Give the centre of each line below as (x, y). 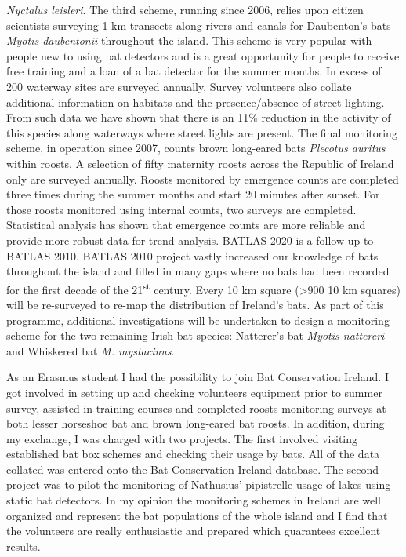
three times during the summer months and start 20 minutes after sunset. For (193, 194)
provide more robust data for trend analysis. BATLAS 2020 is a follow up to (190, 240)
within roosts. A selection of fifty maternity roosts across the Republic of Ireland (200, 163)
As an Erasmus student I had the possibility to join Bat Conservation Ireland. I (198, 377)
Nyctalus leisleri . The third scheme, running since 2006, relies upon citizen (185, 9)
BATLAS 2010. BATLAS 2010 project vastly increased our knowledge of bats (192, 255)
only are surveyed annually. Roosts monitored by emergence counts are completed (203, 178)
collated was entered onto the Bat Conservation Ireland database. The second (193, 469)
